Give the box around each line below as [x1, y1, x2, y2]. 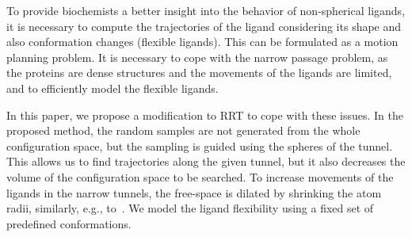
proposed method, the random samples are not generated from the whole [6, 122, 360, 139]
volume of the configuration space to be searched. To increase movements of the [6, 168, 394, 185]
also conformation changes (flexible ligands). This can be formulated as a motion [6, 33, 399, 50]
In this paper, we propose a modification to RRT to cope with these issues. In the [6, 106, 404, 123]
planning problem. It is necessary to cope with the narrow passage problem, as [6, 48, 388, 65]
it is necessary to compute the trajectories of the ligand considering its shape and [6, 17, 402, 34]
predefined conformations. [6, 215, 132, 231]
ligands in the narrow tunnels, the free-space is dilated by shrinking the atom [6, 184, 382, 201]
